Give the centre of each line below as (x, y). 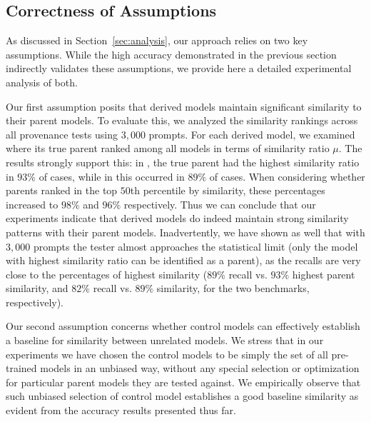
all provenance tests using (62, 134)
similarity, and (37, 288)
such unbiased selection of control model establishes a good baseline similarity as (182, 396)
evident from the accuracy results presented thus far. (121, 410)
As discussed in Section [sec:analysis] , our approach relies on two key (157, 40)
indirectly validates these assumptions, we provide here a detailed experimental (179, 68)
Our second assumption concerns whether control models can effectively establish (183, 326)
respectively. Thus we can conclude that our (220, 204)
